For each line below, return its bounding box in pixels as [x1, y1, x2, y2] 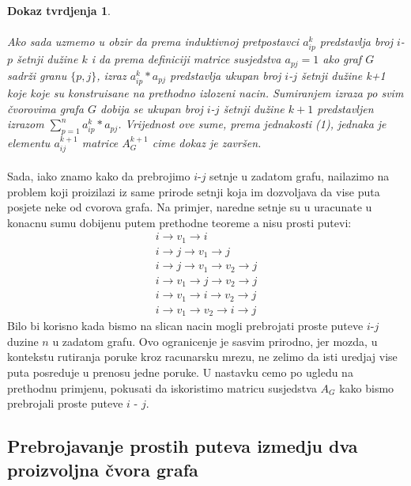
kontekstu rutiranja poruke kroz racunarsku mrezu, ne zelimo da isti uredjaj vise [7, 348, 398, 365]
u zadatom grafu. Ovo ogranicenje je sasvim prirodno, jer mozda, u [52, 332, 378, 349]
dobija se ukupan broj [100, 100, 203, 116]
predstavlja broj [319, 33, 393, 50]
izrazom [7, 116, 44, 132]
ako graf [322, 51, 362, 67]
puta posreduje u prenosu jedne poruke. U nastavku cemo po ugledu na [7, 364, 353, 381]
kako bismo [339, 379, 394, 396]
